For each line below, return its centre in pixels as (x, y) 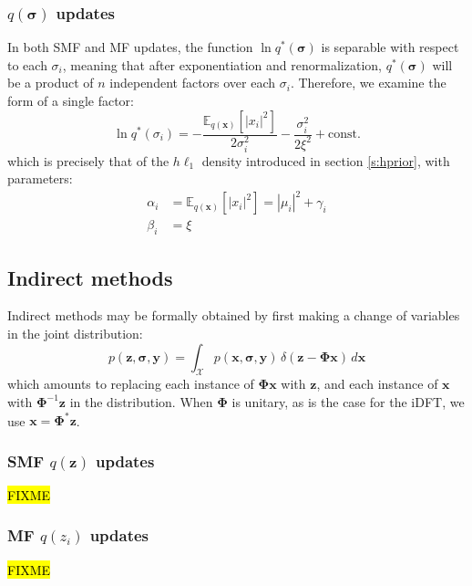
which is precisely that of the (88, 160)
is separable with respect (390, 47)
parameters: (40, 178)
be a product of (51, 83)
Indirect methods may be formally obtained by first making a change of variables (234, 315)
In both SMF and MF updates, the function (130, 47)
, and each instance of (377, 384)
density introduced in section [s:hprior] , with (326, 160)
